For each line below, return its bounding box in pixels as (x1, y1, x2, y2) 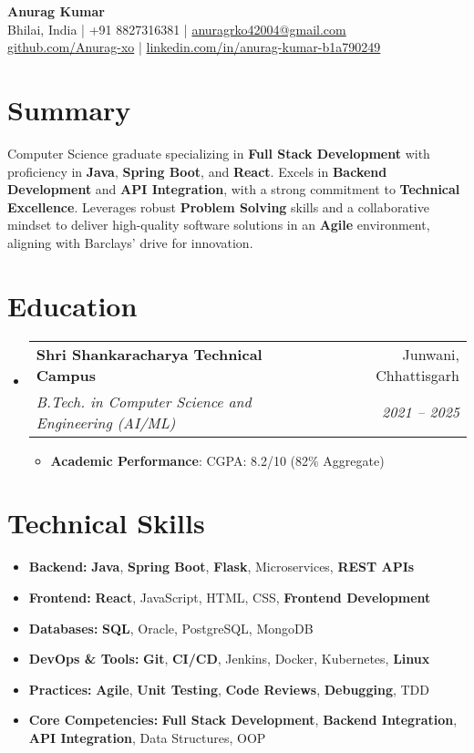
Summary (7, 90, 131, 128)
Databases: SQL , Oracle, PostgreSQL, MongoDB (28, 618, 314, 637)
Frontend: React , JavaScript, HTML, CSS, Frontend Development (28, 587, 431, 606)
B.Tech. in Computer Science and (36, 390, 252, 412)
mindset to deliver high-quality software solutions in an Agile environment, (7, 215, 430, 234)
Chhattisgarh (376, 364, 459, 386)
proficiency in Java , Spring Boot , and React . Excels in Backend (7, 161, 387, 181)
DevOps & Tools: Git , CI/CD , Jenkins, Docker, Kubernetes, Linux (28, 649, 430, 668)
